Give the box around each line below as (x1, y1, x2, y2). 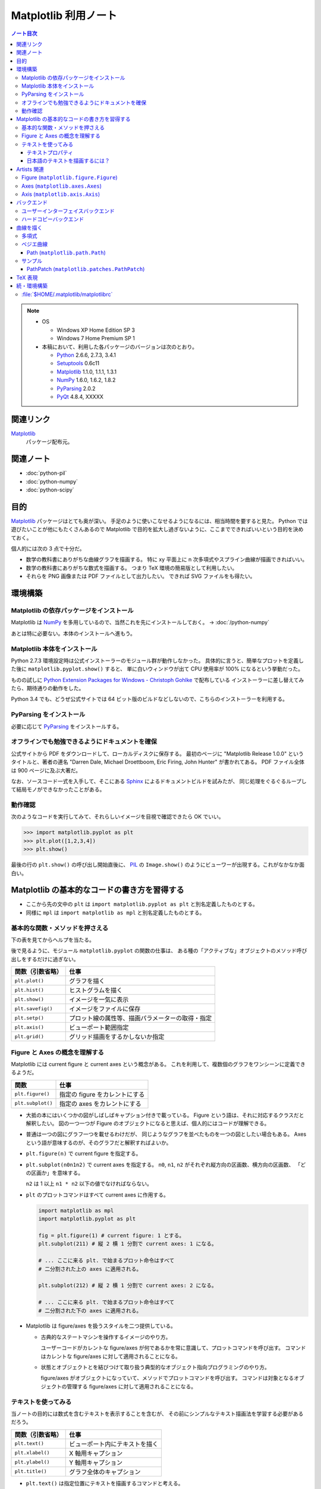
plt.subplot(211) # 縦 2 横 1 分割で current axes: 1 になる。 (38, 1241, 217, 1247)
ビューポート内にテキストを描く (69, 1440, 159, 1448)
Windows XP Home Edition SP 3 (56, 326, 136, 334)
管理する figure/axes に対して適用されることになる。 (66, 1382, 196, 1390)
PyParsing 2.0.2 (56, 385, 96, 392)
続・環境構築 (16, 282, 48, 289)
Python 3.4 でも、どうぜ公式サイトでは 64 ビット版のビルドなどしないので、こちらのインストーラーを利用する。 (11, 696, 288, 703)
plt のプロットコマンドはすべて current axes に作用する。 (26, 1191, 169, 1198)
